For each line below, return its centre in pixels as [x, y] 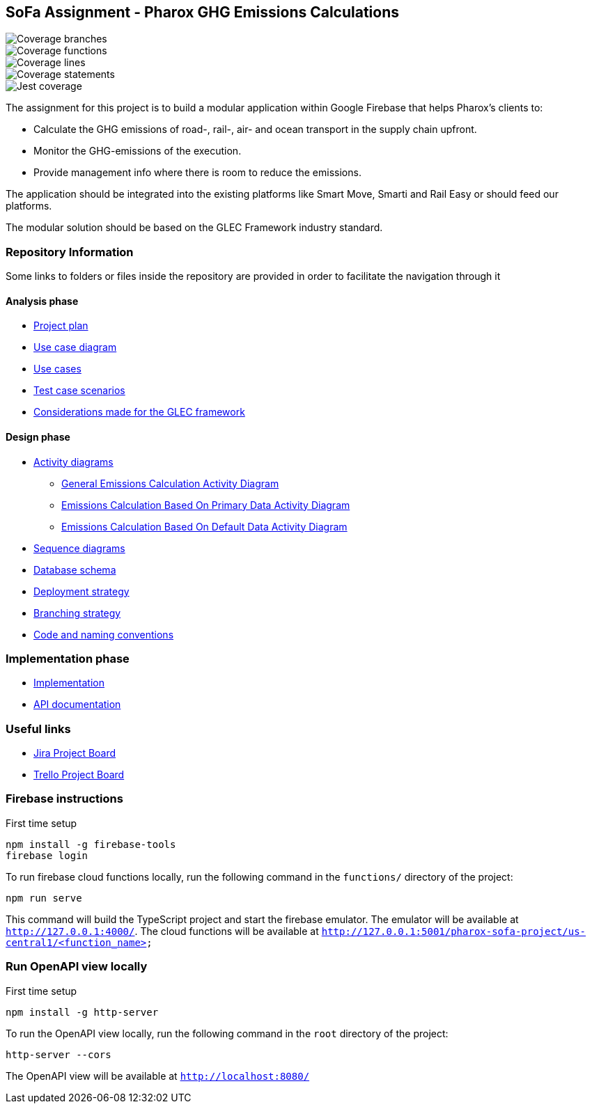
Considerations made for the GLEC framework [139, 412]
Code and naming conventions [104, 634]
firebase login [47, 855]
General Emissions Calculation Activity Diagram [170, 483]
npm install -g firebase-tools [91, 844]
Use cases [57, 369]
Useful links [38, 729]
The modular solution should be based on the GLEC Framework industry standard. [194, 228]
